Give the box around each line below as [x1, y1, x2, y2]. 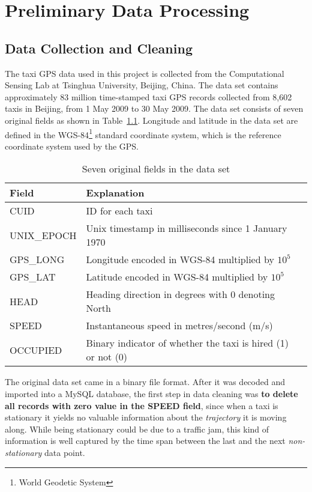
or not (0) [86, 350, 128, 364]
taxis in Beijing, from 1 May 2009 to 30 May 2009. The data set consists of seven [5, 102, 304, 115]
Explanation [86, 186, 145, 200]
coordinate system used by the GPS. [5, 139, 139, 152]
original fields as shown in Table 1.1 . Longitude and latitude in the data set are [5, 114, 298, 126]
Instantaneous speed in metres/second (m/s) [86, 318, 273, 333]
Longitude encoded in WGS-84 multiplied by [86, 252, 274, 267]
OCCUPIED [10, 342, 62, 357]
